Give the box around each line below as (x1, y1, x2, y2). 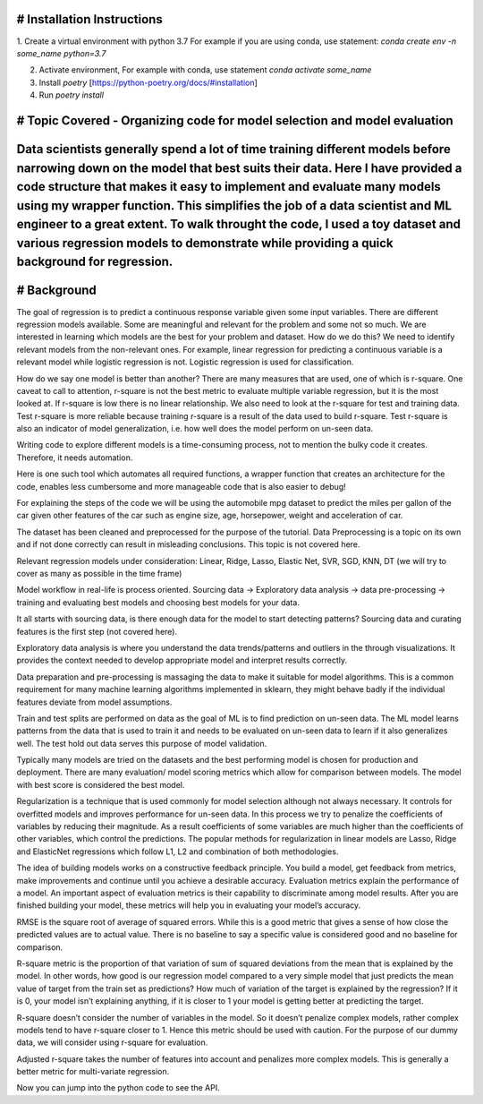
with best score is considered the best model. (16, 779, 185, 790)
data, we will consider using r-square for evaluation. (16, 1037, 208, 1048)
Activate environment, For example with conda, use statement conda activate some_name (38, 64, 372, 75)
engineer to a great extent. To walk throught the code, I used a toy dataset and (16, 217, 461, 232)
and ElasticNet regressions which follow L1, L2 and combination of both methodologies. (16, 846, 339, 857)
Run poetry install (38, 90, 105, 100)
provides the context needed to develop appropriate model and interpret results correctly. (16, 655, 348, 666)
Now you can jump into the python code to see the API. (16, 1083, 221, 1093)
